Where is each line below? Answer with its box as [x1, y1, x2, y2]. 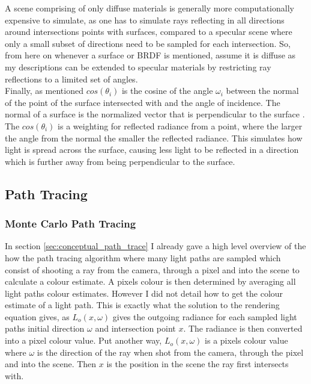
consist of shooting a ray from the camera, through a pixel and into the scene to [5, 263, 300, 276]
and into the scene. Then [5, 358, 97, 370]
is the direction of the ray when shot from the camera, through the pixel [37, 345, 304, 358]
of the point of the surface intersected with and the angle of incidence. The [5, 96, 280, 108]
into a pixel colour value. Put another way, [5, 334, 162, 347]
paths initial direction [5, 322, 85, 335]
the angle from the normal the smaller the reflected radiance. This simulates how [5, 131, 303, 144]
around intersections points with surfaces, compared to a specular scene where [5, 25, 292, 38]
